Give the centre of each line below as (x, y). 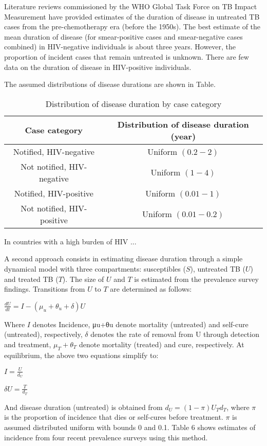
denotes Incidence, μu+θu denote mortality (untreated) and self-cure (140, 324)
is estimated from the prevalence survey (196, 279)
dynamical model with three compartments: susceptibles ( (95, 268)
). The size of (83, 279)
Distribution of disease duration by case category (133, 103)
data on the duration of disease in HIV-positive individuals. (98, 67)
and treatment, (28, 344)
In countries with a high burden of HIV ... (70, 241)
